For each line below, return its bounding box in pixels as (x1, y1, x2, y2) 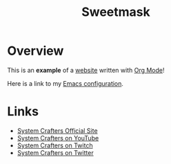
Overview (7, 43, 64, 59)
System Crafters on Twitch (17, 141, 93, 149)
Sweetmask (81, 4, 150, 20)
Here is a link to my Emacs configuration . (7, 79, 124, 87)
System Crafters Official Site (17, 126, 98, 135)
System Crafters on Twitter (17, 148, 94, 156)
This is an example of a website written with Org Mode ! (7, 66, 165, 74)
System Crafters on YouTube (17, 134, 99, 142)
